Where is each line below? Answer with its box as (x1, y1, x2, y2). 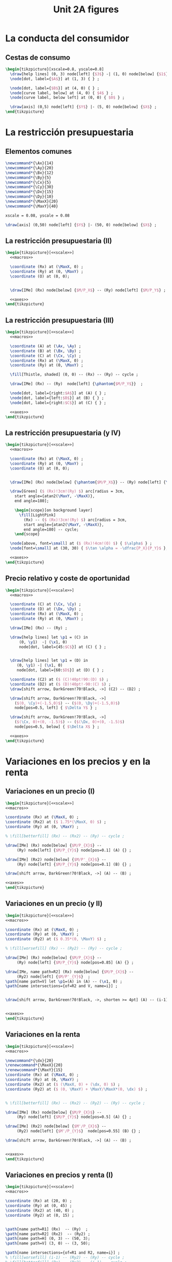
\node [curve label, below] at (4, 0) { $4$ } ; (10, 90, 114, 96)
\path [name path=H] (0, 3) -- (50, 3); (5, 1236, 91, 1241)
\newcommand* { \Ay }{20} (5, 165, 54, 170)
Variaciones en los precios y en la (5, 756, 151, 767)
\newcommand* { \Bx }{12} (5, 170, 54, 176)
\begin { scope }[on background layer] (14, 508, 93, 513)
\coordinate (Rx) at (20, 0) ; (5, 1198, 72, 1204)
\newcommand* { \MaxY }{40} (5, 203, 58, 209)
